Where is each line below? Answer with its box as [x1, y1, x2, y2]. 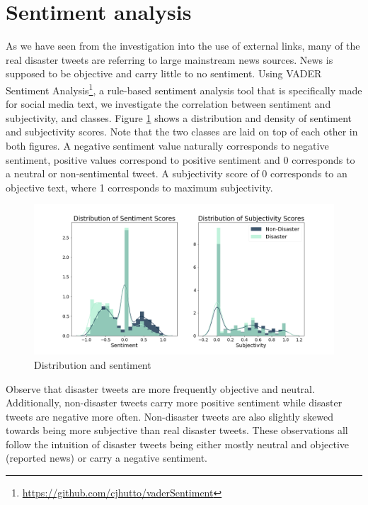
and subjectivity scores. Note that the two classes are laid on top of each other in [6, 124, 358, 139]
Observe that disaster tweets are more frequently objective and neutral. [6, 381, 315, 396]
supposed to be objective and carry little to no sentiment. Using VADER [6, 66, 322, 81]
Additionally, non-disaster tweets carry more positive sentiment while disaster [6, 395, 343, 410]
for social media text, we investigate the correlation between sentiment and [6, 96, 331, 111]
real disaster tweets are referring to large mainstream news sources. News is [6, 52, 333, 67]
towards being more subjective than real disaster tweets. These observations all [6, 423, 348, 438]
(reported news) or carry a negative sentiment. [6, 450, 207, 465]
